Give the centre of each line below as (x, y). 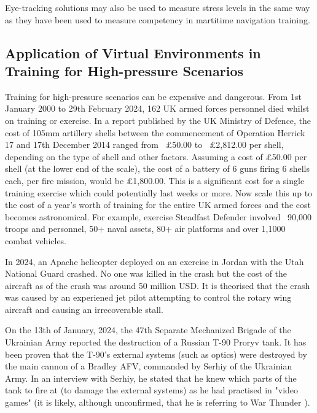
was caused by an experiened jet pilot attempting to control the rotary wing (148, 297)
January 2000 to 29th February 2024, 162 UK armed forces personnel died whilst (157, 108)
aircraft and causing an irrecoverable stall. (84, 309)
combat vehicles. (36, 240)
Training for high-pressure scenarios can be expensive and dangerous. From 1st (153, 96)
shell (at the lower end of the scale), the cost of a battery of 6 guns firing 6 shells (157, 168)
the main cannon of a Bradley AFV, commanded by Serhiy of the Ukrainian (149, 366)
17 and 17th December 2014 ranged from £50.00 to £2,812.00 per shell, (144, 145)
